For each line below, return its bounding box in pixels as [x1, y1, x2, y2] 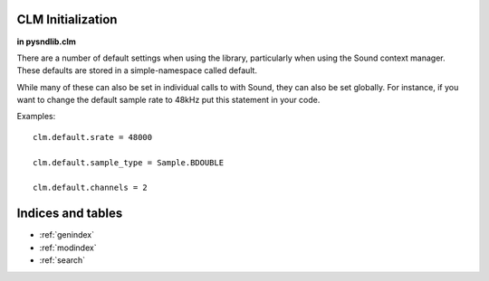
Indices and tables [16, 206, 123, 221]
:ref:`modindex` [39, 242, 97, 253]
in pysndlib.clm [16, 36, 77, 47]
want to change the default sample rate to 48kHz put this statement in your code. [16, 95, 321, 106]
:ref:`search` [39, 255, 86, 266]
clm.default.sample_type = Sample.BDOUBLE [33, 157, 225, 167]
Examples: [16, 111, 56, 122]
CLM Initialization [16, 12, 118, 27]
